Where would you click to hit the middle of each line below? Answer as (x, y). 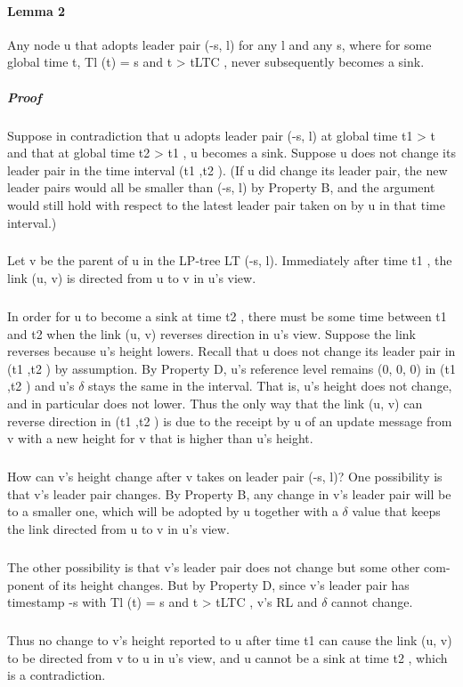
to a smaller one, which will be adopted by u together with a (173, 511)
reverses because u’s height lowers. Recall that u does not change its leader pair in (231, 351)
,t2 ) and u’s (41, 386)
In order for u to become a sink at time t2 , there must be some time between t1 (227, 316)
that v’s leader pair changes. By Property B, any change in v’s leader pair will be (229, 493)
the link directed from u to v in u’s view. (118, 528)
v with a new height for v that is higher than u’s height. (160, 438)
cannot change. (372, 602)
